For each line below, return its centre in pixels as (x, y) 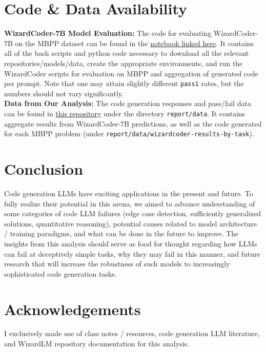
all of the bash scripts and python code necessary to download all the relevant (127, 53)
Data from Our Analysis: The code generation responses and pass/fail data (128, 103)
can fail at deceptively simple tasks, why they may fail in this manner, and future (132, 253)
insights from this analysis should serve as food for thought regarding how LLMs (131, 243)
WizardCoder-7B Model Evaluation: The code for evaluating (108, 33)
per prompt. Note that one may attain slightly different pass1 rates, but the (124, 83)
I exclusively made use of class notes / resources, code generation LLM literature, (132, 333)
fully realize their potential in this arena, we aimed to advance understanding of (130, 203)
